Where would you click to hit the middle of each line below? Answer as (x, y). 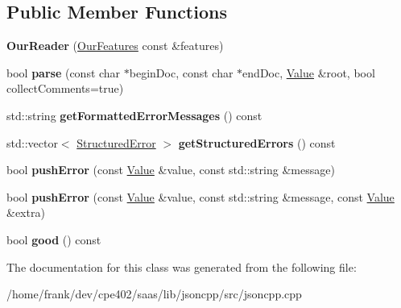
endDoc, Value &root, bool (309, 72)
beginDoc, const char (181, 72)
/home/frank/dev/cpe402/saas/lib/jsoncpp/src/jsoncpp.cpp (154, 294)
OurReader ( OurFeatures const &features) (115, 46)
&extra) (26, 212)
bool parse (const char (64, 72)
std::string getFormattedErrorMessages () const (134, 115)
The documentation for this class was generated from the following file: (182, 266)
